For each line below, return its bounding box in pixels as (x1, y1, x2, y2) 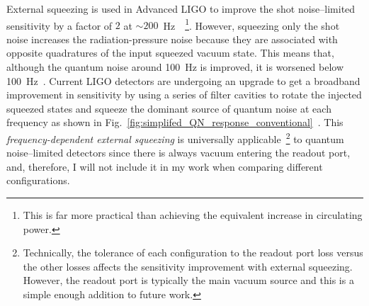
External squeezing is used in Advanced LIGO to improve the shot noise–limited (6, 1, 356, 16)
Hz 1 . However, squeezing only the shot (163, 16, 340, 33)
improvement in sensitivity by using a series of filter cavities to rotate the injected (6, 87, 362, 102)
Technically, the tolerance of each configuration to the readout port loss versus (23, 245, 363, 260)
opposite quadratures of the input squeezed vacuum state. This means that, (6, 45, 334, 60)
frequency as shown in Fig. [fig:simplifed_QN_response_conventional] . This (6, 115, 344, 130)
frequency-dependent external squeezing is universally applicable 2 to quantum (6, 130, 344, 146)
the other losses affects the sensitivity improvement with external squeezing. (23, 259, 353, 273)
